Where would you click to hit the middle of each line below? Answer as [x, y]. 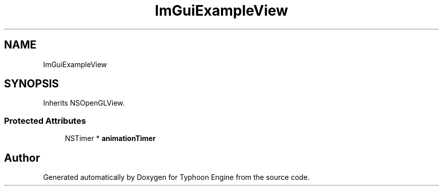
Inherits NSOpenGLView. [84, 103]
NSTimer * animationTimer [110, 138]
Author [22, 158]
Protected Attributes [45, 121]
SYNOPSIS [32, 84]
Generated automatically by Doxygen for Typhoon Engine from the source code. [176, 177]
